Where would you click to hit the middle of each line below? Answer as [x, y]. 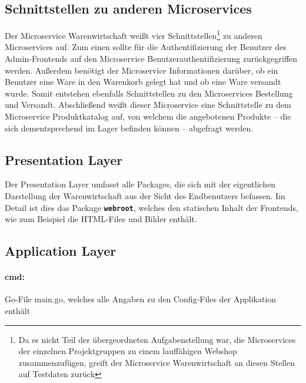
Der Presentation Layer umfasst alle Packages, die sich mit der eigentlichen [140, 184]
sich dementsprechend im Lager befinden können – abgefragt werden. [129, 128]
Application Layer [61, 251]
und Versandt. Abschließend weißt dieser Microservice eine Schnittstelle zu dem [148, 105]
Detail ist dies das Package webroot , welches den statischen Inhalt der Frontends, [152, 207]
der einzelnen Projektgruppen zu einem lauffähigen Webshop [128, 351]
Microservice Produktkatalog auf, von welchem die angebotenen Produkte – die [148, 116]
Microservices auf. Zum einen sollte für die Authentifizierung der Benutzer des [146, 47]
